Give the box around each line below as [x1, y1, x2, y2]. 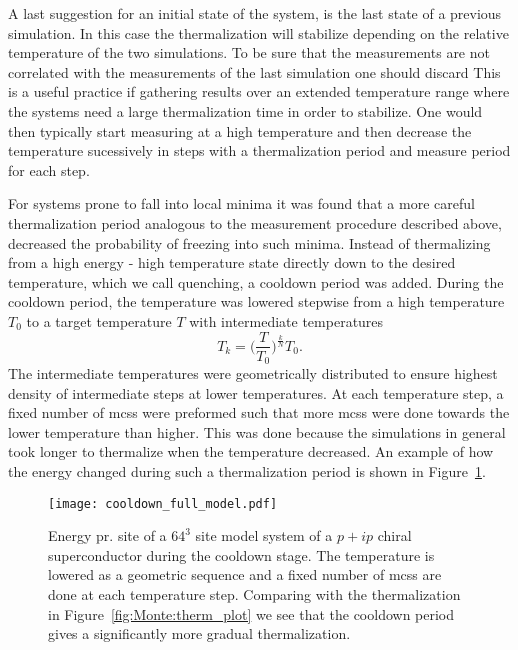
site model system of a [195, 525, 333, 546]
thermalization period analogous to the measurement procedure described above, [8, 212, 502, 233]
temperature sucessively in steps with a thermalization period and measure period [8, 140, 511, 161]
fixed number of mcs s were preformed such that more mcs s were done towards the [8, 402, 510, 423]
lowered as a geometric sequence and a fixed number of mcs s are [48, 564, 442, 585]
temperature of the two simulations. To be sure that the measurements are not [8, 42, 490, 63]
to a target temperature [26, 310, 172, 331]
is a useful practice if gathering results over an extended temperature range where [8, 81, 510, 102]
